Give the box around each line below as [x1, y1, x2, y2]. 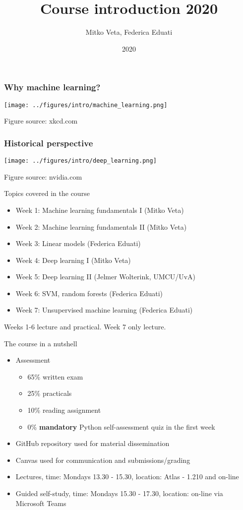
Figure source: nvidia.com [4, 171, 82, 182]
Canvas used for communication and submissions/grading [15, 454, 190, 465]
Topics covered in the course [4, 188, 90, 198]
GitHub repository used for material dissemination [15, 438, 170, 448]
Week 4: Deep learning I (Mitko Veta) [15, 255, 131, 265]
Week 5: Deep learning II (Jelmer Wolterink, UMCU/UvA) [15, 271, 195, 282]
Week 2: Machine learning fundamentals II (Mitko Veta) [15, 221, 187, 232]
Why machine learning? [4, 81, 101, 93]
